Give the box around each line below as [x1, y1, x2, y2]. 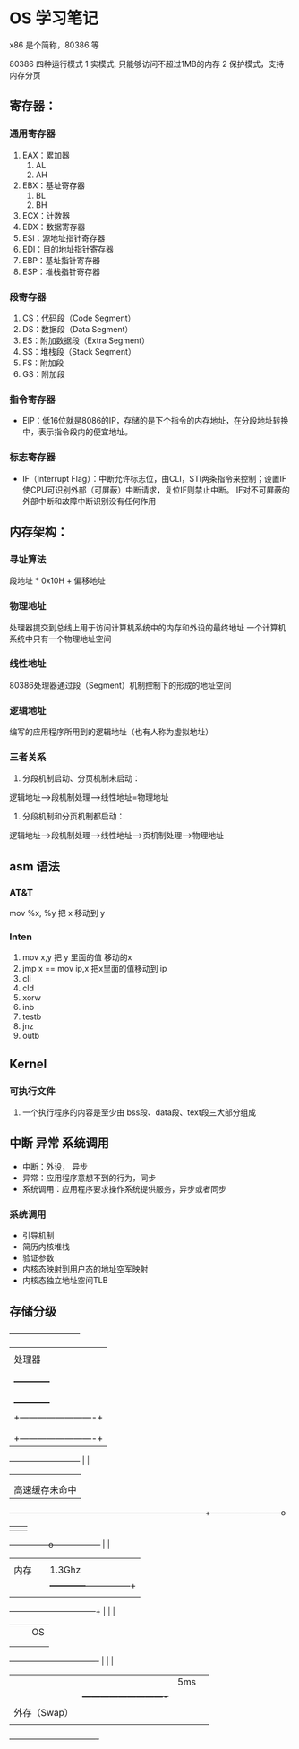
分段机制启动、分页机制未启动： [21, 773, 141, 784]
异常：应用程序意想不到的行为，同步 [21, 1172, 157, 1183]
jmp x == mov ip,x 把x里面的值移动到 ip [21, 964, 167, 974]
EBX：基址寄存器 [21, 180, 85, 191]
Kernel [9, 1056, 47, 1071]
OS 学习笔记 [9, 8, 98, 29]
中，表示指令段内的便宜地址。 [21, 426, 132, 437]
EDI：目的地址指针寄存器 [21, 244, 115, 254]
